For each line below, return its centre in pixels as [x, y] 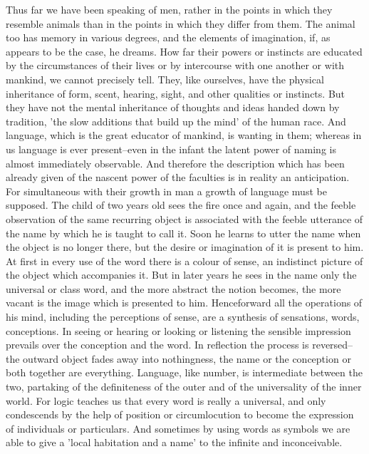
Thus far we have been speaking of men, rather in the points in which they [169, 9]
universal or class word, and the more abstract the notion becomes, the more [173, 288]
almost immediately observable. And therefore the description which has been [175, 163]
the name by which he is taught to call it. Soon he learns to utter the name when [183, 233]
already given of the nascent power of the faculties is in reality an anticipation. [178, 177]
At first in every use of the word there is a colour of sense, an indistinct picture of [184, 260]
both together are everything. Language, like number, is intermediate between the [184, 372]
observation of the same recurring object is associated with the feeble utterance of [184, 218]
